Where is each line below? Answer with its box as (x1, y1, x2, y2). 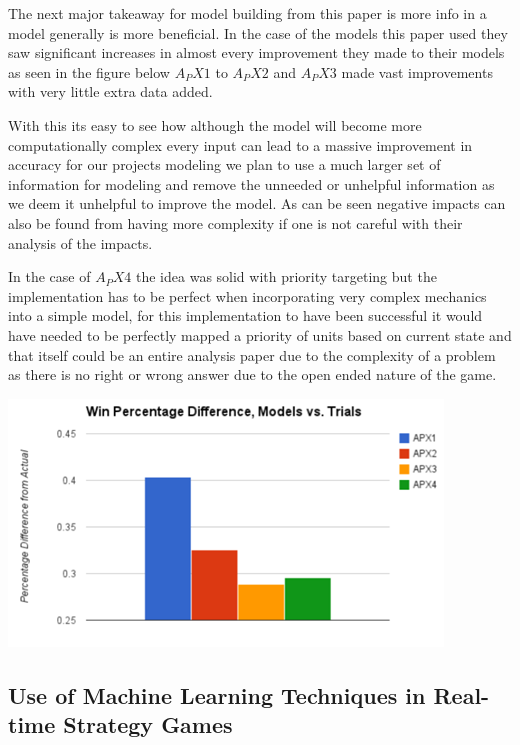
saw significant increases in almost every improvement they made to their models (8, 42, 505, 63)
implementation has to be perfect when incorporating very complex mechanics (8, 285, 487, 306)
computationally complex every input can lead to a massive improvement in (8, 134, 473, 155)
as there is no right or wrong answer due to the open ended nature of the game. (8, 364, 497, 385)
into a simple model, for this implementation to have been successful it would (8, 305, 483, 326)
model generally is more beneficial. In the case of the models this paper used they (8, 22, 508, 43)
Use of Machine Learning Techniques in (8, 679, 426, 710)
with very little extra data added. (8, 81, 213, 102)
